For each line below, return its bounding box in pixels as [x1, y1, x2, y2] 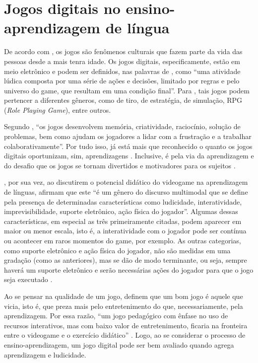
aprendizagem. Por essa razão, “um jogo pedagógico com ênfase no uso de [4, 310, 228, 321]
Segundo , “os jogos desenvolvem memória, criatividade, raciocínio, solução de [4, 121, 241, 132]
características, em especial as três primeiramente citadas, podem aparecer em [4, 216, 242, 226]
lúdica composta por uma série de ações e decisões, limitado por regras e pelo [4, 75, 240, 86]
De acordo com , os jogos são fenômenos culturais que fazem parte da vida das [4, 46, 243, 57]
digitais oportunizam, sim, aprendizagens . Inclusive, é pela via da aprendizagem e [4, 150, 254, 161]
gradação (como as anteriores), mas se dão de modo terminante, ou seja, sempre [4, 255, 247, 265]
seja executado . [4, 274, 53, 285]
